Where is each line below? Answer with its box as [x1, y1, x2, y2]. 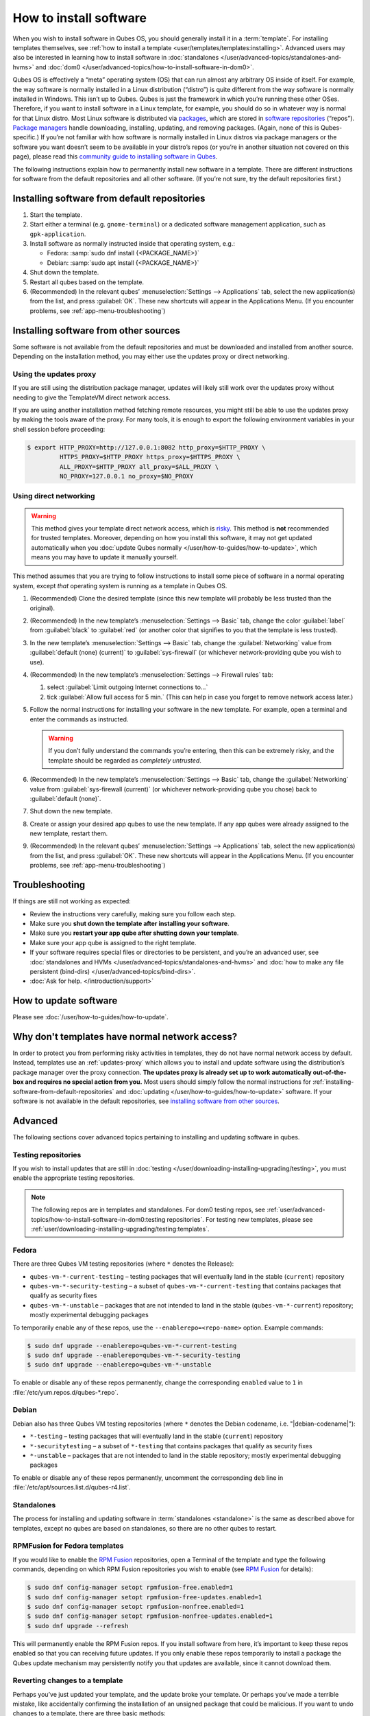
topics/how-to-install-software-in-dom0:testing [31, 1215, 166, 1223]
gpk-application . [29, 230, 86, 238]
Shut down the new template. [29, 807, 113, 815]
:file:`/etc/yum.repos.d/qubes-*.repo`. [12, 1388, 119, 1396]
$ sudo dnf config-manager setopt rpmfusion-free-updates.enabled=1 [27, 1593, 262, 1601]
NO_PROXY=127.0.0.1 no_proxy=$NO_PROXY [59, 472, 194, 480]
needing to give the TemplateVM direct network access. [12, 393, 171, 402]
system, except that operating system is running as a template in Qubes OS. [12, 581, 227, 590]
